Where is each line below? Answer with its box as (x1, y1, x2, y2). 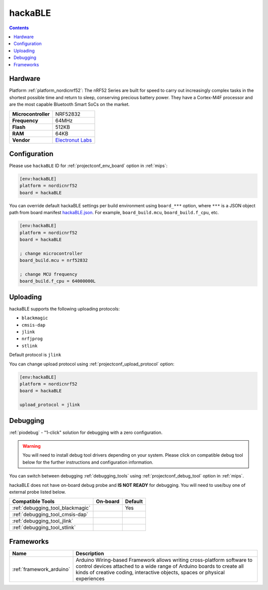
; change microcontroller (19, 250, 83, 256)
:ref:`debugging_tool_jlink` (12, 518, 73, 525)
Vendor (12, 136, 30, 143)
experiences (75, 575, 105, 582)
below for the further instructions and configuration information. (22, 459, 153, 465)
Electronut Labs (55, 136, 92, 143)
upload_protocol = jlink (19, 402, 80, 408)
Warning (22, 443, 41, 449)
